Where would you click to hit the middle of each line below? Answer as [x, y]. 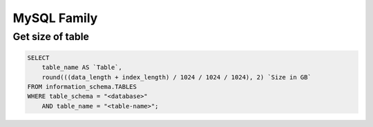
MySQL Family [55, 18]
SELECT [38, 58]
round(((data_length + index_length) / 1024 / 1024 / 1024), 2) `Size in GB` [177, 77]
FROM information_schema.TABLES [82, 87]
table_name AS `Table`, [82, 68]
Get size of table [51, 37]
